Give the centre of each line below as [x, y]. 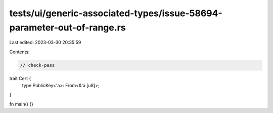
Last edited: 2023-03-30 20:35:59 [45, 43]
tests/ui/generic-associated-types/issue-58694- [116, 13]
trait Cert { [20, 78]
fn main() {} [21, 104]
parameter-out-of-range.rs [67, 27]
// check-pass [37, 65]
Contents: [19, 52]
